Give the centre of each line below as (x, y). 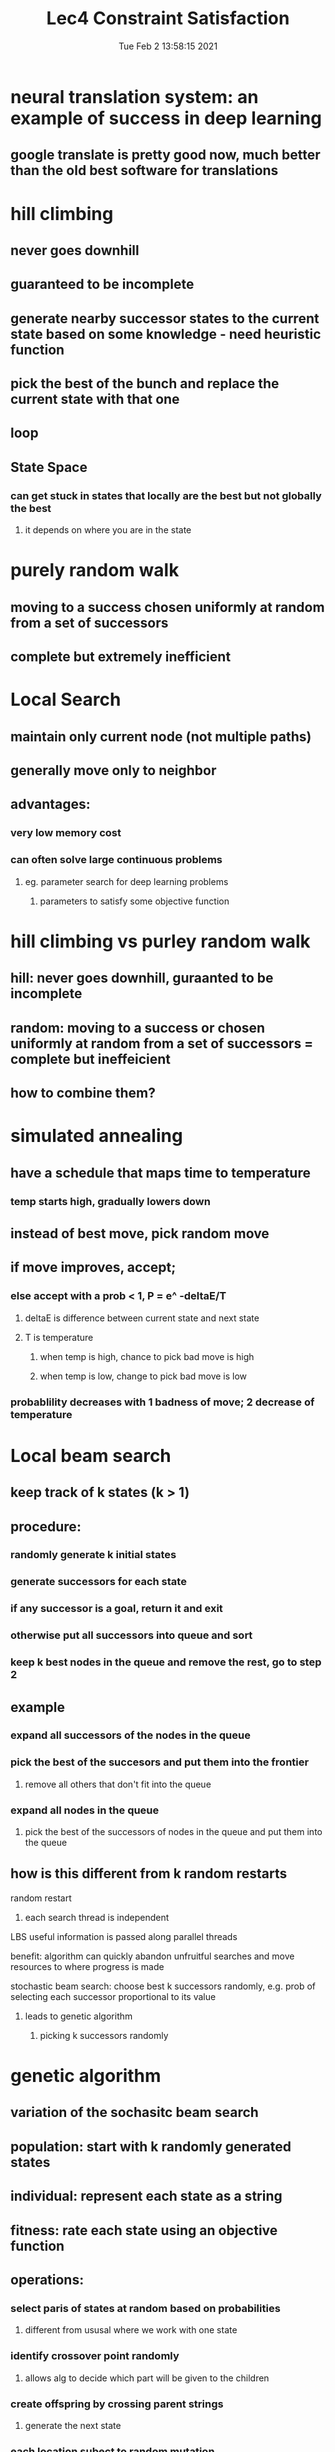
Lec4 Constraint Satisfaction (168, 18)
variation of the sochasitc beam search (134, 2112)
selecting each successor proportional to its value (113, 1996)
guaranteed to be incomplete (102, 284)
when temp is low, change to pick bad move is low (143, 1376)
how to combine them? (83, 1093)
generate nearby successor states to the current (165, 318)
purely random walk (95, 570)
